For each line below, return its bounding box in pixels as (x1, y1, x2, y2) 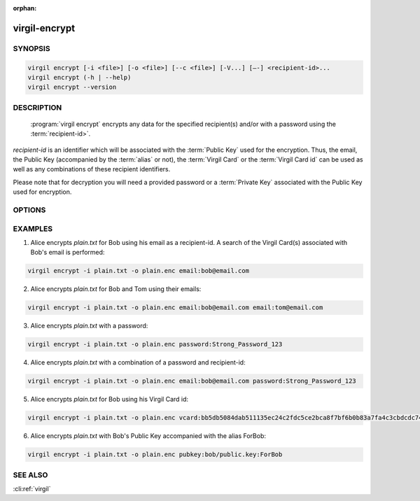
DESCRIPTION (13, 102, 62, 112)
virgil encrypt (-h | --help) (27, 73, 132, 81)
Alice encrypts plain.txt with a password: (30, 322, 148, 330)
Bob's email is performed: (30, 248, 105, 257)
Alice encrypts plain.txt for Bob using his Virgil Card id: (30, 395, 189, 404)
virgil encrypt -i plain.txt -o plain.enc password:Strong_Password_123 (27, 340, 283, 348)
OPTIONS (13, 205, 46, 215)
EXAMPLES (13, 224, 52, 234)
